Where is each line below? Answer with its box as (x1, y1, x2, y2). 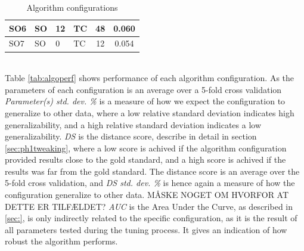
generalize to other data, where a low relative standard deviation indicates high (5, 106, 294, 119)
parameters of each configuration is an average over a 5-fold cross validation (5, 83, 282, 95)
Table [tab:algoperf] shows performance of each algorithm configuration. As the (5, 72, 294, 84)
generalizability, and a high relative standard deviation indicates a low (5, 118, 262, 131)
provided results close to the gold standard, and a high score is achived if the (5, 153, 286, 166)
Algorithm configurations (26, 1, 118, 13)
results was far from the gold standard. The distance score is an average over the (5, 165, 300, 177)
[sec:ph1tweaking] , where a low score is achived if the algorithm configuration (5, 141, 287, 154)
